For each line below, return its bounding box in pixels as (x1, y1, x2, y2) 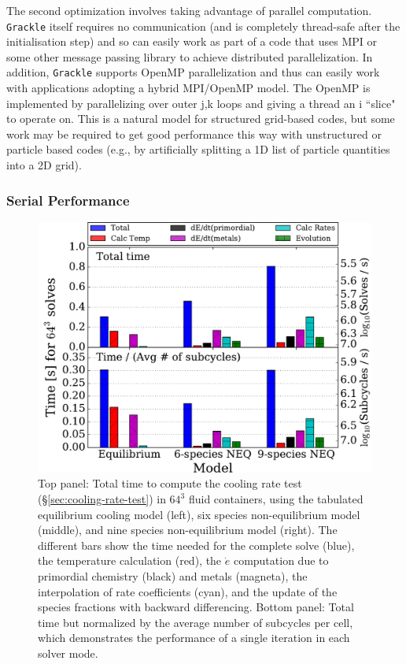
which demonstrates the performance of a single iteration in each (38, 629, 350, 646)
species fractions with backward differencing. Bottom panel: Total (38, 599, 354, 615)
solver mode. (38, 645, 98, 661)
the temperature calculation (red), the (38, 552, 222, 569)
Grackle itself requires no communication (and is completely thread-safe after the (6, 17, 400, 34)
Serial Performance (6, 190, 130, 210)
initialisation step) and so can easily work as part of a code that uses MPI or (6, 33, 378, 50)
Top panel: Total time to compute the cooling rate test (38, 475, 302, 492)
